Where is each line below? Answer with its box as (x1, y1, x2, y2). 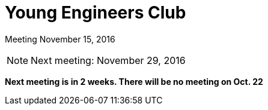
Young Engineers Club (5, 2, 186, 23)
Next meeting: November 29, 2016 (31, 54, 186, 66)
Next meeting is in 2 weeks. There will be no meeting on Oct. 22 (5, 76, 263, 87)
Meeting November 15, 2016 (5, 33, 115, 44)
